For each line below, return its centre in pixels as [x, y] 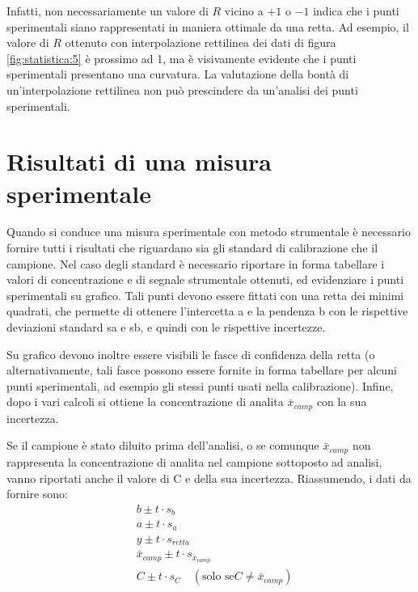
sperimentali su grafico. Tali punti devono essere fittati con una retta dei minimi [205, 295]
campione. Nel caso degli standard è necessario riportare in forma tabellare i [196, 263]
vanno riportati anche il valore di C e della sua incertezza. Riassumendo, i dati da [209, 478]
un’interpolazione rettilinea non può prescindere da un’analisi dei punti [182, 89]
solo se [218, 577]
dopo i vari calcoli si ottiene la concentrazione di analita [145, 402]
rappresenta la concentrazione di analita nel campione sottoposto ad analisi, [194, 461]
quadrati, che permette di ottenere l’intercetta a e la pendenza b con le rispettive [207, 311]
